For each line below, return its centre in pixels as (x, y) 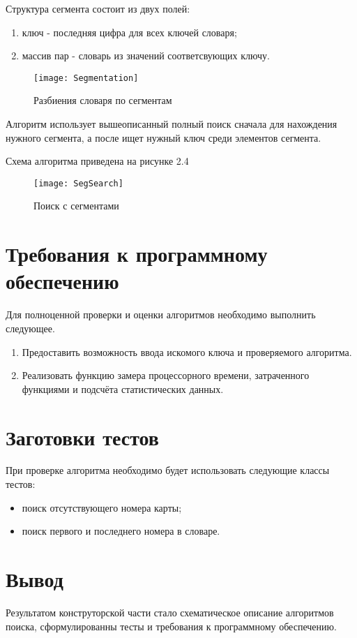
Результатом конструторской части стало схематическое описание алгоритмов (170, 612)
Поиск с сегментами (76, 206)
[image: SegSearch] (78, 183)
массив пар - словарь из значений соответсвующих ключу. (146, 55)
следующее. (30, 328)
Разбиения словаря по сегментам (103, 100)
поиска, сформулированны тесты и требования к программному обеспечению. (171, 626)
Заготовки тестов (82, 437)
